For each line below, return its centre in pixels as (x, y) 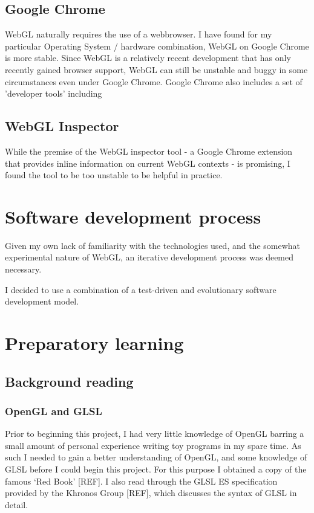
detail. (17, 504)
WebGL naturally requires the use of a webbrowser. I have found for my (139, 34)
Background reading (69, 381)
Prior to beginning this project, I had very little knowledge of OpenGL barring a (155, 434)
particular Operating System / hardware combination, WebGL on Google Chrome (157, 46)
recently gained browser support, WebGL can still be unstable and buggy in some (156, 69)
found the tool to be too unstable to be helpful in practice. (114, 175)
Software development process (133, 216)
